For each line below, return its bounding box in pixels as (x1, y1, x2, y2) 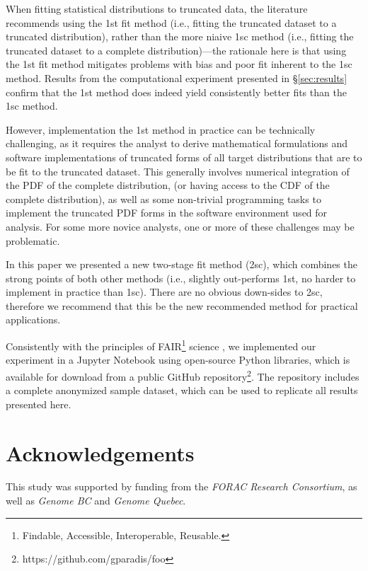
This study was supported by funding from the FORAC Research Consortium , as (6, 479, 357, 494)
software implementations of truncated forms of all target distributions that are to (6, 149, 362, 164)
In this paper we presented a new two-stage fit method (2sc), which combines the (6, 257, 357, 272)
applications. (6, 312, 61, 327)
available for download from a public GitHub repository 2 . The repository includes (6, 367, 360, 383)
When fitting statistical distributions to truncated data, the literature (6, 1, 308, 16)
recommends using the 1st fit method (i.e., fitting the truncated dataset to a (6, 15, 337, 30)
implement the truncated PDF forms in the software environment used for (6, 205, 328, 220)
